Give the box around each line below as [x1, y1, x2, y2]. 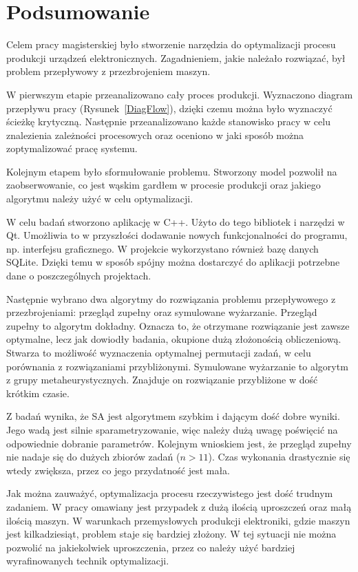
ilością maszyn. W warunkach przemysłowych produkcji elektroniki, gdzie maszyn [6, 513, 350, 527]
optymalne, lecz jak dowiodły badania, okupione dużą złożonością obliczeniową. [6, 332, 341, 346]
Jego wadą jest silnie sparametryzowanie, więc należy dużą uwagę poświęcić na [6, 422, 338, 436]
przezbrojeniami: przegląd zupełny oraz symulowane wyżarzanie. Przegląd [6, 305, 317, 319]
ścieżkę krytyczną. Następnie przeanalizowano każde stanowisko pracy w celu [6, 114, 330, 129]
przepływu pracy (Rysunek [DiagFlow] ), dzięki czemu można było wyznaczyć [6, 100, 333, 115]
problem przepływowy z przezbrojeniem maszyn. [6, 64, 211, 78]
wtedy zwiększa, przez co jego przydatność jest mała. [6, 463, 231, 477]
